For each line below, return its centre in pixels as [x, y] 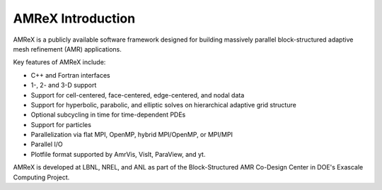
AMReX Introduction [74, 18]
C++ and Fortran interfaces [70, 75]
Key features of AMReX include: [59, 62]
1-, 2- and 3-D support [64, 85]
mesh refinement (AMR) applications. [67, 49]
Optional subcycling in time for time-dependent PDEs [108, 115]
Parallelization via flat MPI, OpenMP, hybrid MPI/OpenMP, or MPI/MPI [132, 135]
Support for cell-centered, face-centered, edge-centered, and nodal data [138, 95]
